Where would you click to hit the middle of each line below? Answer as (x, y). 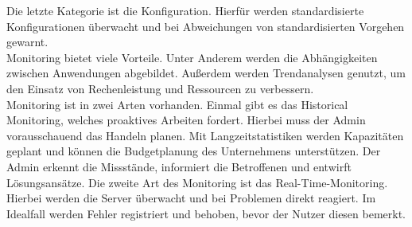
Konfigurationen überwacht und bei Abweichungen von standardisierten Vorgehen (206, 26)
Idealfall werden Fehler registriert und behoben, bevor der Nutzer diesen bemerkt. (206, 213)
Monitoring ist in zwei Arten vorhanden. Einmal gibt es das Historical (177, 104)
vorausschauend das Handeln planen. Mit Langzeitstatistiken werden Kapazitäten (205, 135)
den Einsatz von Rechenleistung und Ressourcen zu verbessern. (160, 88)
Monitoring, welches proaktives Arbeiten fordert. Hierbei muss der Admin (186, 120)
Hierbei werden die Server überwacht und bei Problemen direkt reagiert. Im (191, 198)
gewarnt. (27, 42)
